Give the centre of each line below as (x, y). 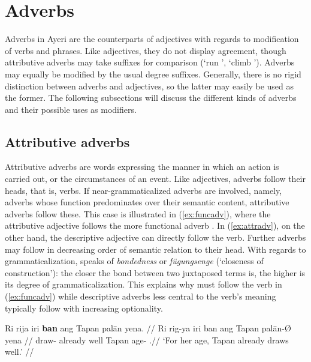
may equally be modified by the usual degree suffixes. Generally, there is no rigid (153, 74)
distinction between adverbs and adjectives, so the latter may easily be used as (150, 86)
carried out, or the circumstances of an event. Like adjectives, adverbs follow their (155, 179)
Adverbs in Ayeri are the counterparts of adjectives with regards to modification (152, 39)
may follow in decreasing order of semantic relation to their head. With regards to (155, 249)
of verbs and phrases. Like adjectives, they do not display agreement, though (146, 50)
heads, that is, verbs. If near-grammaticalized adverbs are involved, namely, (144, 190)
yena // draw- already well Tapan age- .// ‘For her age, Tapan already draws (147, 339)
